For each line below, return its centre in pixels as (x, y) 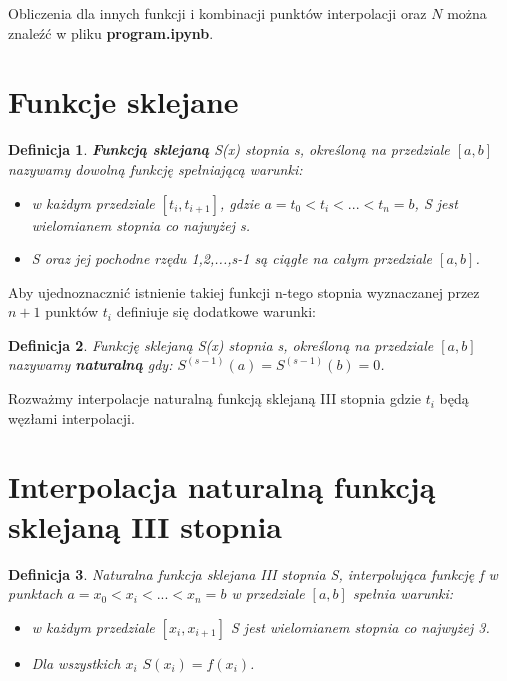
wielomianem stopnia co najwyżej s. (141, 224)
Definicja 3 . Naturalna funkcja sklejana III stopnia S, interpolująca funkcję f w (253, 573)
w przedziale (268, 593)
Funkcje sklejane (123, 101)
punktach (35, 593)
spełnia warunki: (403, 593)
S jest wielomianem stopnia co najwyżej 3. (360, 626)
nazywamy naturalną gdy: (90, 364)
